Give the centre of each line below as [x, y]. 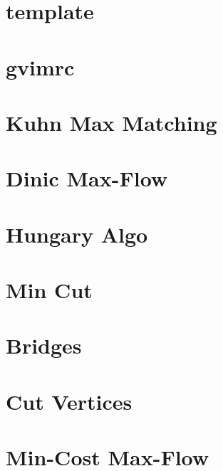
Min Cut [49, 290]
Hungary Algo [77, 234]
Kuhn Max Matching [111, 122]
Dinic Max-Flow [87, 178]
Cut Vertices [69, 401]
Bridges [44, 345]
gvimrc [40, 67]
